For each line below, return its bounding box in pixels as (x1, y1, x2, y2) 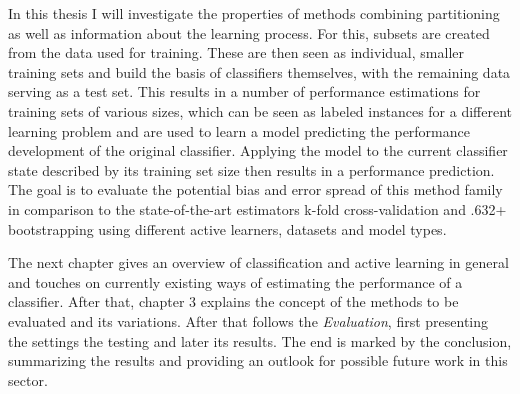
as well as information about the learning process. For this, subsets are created (8, 22, 490, 43)
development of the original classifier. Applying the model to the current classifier (8, 140, 508, 161)
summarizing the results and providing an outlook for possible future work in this (8, 350, 508, 371)
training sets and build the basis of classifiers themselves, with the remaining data (8, 61, 511, 82)
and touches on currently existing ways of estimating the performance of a (8, 271, 463, 292)
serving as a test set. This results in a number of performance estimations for (8, 81, 481, 102)
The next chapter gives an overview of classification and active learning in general (8, 252, 509, 273)
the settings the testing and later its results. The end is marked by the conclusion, (8, 330, 512, 351)
